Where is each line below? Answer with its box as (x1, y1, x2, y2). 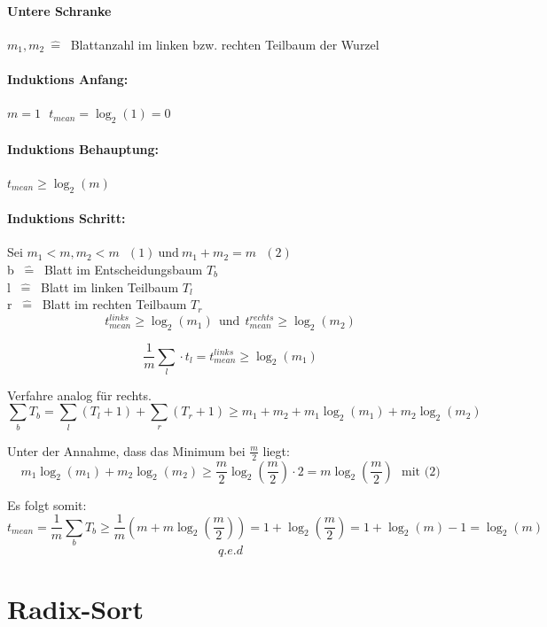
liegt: (262, 441, 290, 460)
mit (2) (402, 465, 441, 478)
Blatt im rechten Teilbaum (42, 295, 187, 313)
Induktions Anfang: (7, 69, 129, 88)
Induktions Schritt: (7, 209, 126, 228)
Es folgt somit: (7, 495, 87, 514)
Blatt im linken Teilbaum (41, 277, 179, 296)
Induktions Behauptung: (7, 139, 160, 158)
